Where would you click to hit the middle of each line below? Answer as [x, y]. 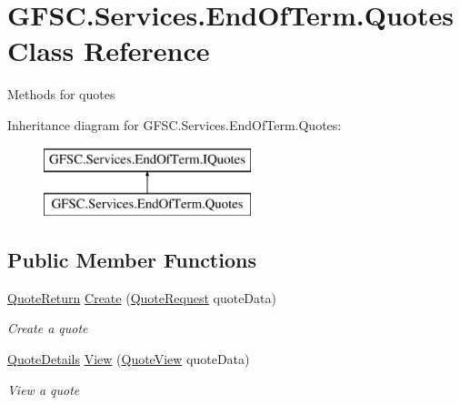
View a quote [44, 389]
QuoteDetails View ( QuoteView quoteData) [129, 359]
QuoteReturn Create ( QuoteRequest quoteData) [142, 297]
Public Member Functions [132, 260]
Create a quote [48, 328]
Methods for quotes [61, 94]
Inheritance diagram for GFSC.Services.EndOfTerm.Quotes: [175, 124]
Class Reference [109, 51]
